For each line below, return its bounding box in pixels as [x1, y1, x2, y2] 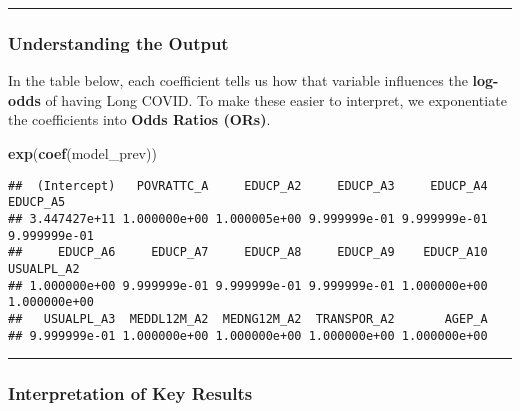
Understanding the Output [8, 30, 229, 55]
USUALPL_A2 [8, 261, 80, 276]
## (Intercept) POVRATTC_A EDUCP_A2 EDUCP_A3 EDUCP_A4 [8, 178, 488, 193]
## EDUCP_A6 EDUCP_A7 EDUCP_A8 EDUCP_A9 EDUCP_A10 [8, 245, 488, 260]
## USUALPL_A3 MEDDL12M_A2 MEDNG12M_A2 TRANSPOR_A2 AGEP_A [8, 311, 488, 326]
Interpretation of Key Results [8, 381, 253, 406]
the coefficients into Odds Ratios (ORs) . [8, 109, 271, 130]
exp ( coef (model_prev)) [8, 143, 157, 163]
